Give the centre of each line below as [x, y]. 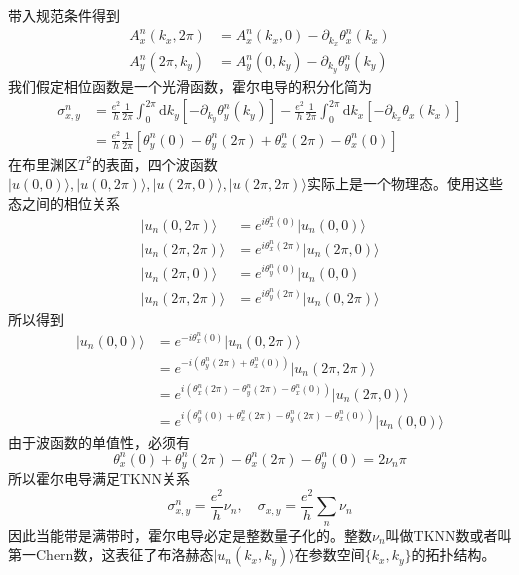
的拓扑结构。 [453, 554]
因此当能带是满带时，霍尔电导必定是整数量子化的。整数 [190, 534]
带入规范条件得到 [64, 15]
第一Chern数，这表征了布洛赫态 [111, 554]
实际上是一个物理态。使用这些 [404, 183]
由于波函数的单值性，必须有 [99, 441]
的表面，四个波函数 [154, 163]
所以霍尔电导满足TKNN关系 [99, 478]
